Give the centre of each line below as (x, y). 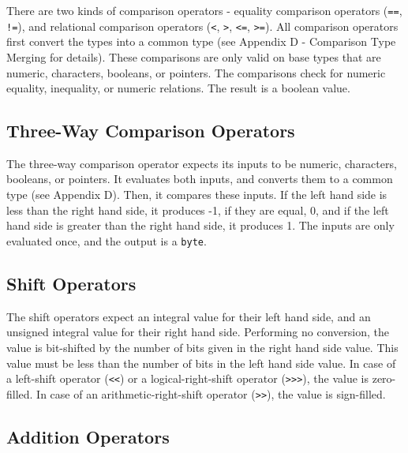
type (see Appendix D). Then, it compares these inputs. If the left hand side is (197, 195)
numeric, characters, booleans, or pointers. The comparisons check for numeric (196, 72)
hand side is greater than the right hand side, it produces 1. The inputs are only (200, 225)
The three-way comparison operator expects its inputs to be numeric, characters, (202, 163)
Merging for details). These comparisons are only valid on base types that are (194, 56)
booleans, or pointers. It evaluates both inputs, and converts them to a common (200, 179)
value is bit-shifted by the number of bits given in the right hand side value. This (202, 347)
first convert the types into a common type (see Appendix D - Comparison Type (201, 41)
